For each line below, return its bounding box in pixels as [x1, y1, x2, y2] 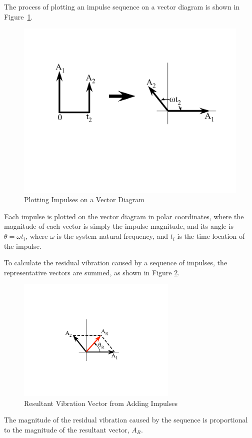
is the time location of [177, 231, 245, 241]
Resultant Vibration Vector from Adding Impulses [24, 397, 178, 408]
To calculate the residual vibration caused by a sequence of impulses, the [4, 257, 227, 268]
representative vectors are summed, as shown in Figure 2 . [4, 267, 180, 277]
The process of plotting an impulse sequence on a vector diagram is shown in [4, 2, 240, 12]
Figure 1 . [4, 11, 33, 22]
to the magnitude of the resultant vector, [4, 424, 129, 434]
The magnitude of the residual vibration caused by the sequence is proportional [4, 414, 248, 425]
